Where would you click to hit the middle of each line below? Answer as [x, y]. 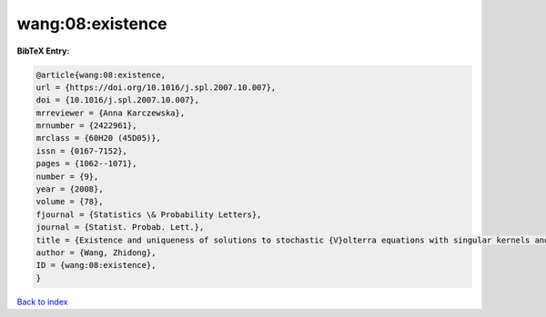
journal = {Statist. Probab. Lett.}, [120, 228]
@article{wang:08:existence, [101, 74]
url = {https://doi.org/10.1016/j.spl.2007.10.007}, [156, 87]
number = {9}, [67, 176]
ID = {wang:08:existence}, [96, 265]
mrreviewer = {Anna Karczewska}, [111, 113]
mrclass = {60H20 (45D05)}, [98, 138]
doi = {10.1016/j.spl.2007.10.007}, [118, 100]
